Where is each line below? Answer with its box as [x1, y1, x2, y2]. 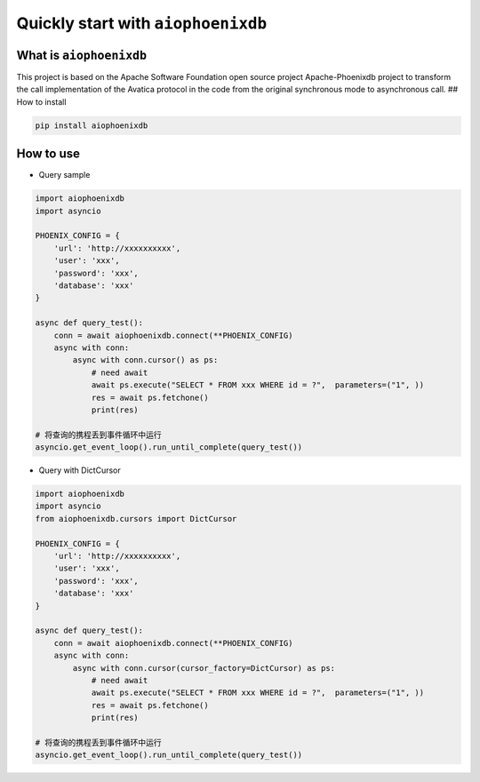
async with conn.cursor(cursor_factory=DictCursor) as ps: [72, 663, 336, 673]
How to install [16, 96, 67, 107]
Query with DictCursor [38, 465, 121, 475]
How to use [16, 147, 80, 162]
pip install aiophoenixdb [35, 120, 148, 131]
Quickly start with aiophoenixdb [16, 13, 268, 33]
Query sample [38, 170, 91, 180]
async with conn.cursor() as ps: [72, 355, 219, 365]
